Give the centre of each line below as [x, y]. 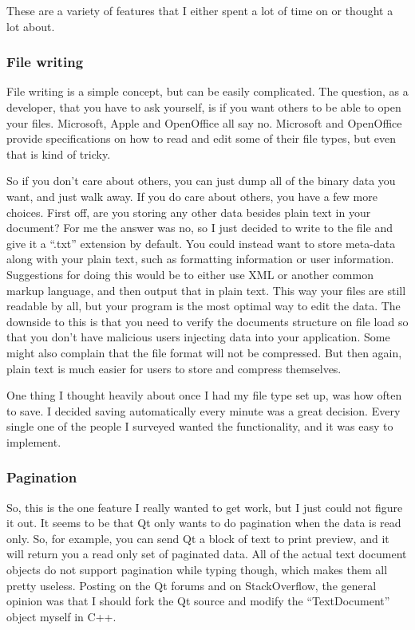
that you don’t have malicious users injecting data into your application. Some [198, 337]
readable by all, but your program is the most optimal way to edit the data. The [204, 306]
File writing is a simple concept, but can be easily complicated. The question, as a [207, 91]
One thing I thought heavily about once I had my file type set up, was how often [204, 395]
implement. [34, 441]
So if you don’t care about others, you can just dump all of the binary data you [201, 181]
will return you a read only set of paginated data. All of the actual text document [207, 554]
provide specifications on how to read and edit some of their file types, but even [202, 138]
